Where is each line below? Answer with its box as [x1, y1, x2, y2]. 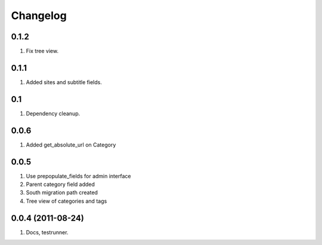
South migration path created [26, 189, 98, 196]
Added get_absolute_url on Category [26, 141, 116, 148]
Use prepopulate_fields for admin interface [26, 172, 131, 179]
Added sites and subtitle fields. [26, 78, 103, 86]
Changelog [11, 9, 67, 22]
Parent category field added [26, 181, 95, 188]
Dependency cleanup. [26, 110, 80, 117]
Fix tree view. [26, 48, 59, 55]
